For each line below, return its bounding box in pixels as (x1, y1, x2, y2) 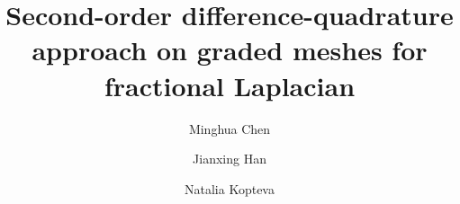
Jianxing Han (193, 149, 266, 168)
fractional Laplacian (104, 67, 356, 103)
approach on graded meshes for (32, 31, 428, 68)
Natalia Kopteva (185, 179, 275, 198)
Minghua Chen (188, 119, 271, 137)
